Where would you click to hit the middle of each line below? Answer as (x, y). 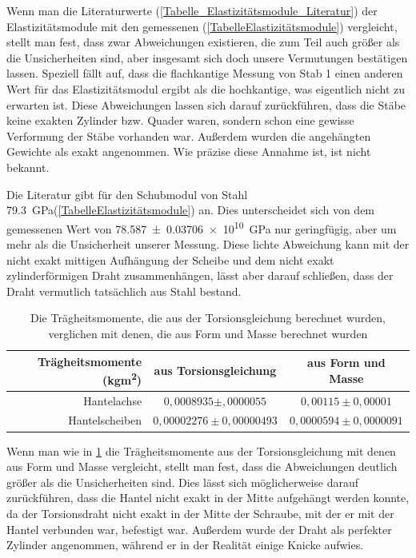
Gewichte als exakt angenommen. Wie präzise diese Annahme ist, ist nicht (189, 151)
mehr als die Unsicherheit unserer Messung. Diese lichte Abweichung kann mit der (208, 243)
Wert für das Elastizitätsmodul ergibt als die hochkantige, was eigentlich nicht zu (206, 88)
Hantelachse (113, 400)
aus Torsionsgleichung (215, 371)
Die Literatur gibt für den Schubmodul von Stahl (127, 194)
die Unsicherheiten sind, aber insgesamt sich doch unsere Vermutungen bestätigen (207, 57)
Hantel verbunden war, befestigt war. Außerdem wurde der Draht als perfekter (199, 529)
